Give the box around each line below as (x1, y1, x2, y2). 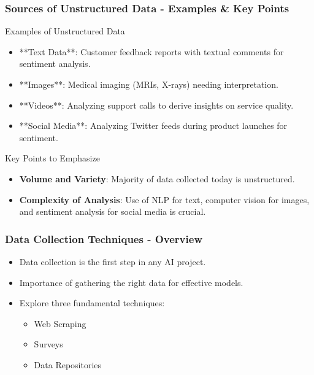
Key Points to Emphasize (5, 152, 100, 164)
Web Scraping (34, 317, 86, 330)
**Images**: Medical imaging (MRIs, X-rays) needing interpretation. (19, 78, 278, 90)
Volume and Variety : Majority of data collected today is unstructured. (19, 172, 295, 185)
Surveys (34, 338, 63, 350)
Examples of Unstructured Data (5, 25, 125, 37)
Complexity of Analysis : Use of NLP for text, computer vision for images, (19, 193, 310, 206)
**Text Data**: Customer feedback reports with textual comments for (19, 45, 284, 58)
